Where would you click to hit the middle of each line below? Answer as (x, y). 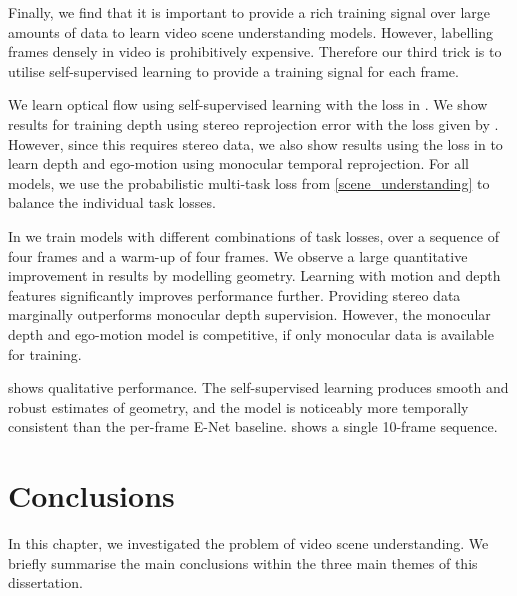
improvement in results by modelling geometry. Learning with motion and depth (254, 275)
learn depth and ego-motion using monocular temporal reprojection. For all (239, 163)
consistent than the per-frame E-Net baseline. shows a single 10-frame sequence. (253, 426)
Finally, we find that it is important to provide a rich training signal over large (249, 12)
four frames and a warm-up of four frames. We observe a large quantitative (238, 255)
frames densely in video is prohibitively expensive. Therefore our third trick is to (255, 51)
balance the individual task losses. (112, 202)
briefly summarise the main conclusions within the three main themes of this (243, 562)
